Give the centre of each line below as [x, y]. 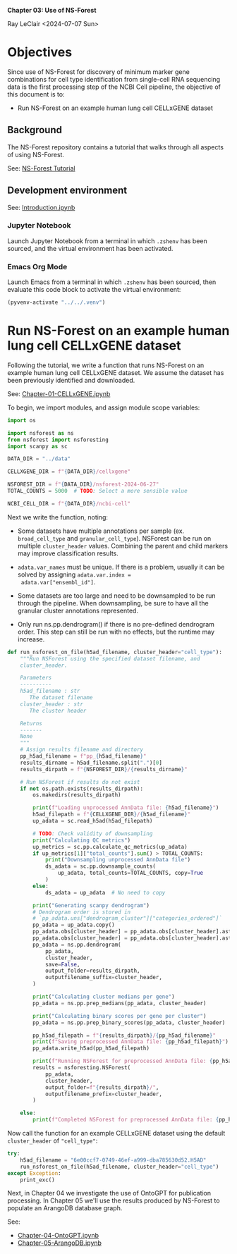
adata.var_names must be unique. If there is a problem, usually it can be [121, 567]
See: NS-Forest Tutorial [41, 168]
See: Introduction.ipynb [41, 207]
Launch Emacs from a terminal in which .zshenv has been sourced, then [112, 282]
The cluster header [58, 711]
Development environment [67, 191]
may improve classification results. [68, 553]
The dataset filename [61, 698]
